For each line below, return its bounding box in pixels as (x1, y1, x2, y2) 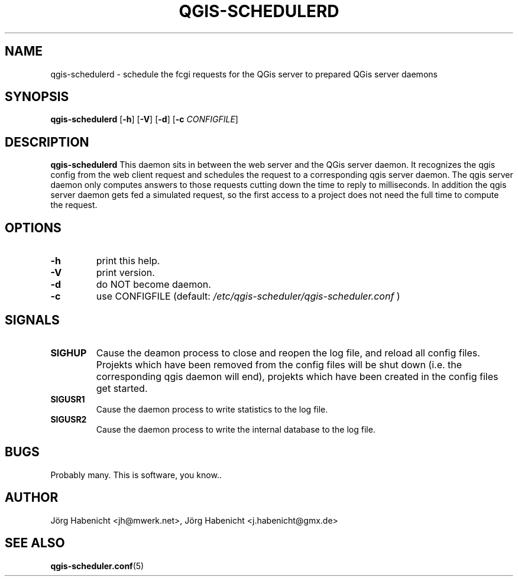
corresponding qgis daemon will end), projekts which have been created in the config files (96, 370, 498, 382)
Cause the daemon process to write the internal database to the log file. (96, 424, 375, 434)
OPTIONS (5, 220, 61, 235)
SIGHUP (50, 346, 87, 359)
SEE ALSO (5, 535, 65, 551)
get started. (96, 382, 148, 394)
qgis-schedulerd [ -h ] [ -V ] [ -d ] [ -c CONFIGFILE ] (50, 114, 238, 125)
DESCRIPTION (5, 134, 89, 150)
